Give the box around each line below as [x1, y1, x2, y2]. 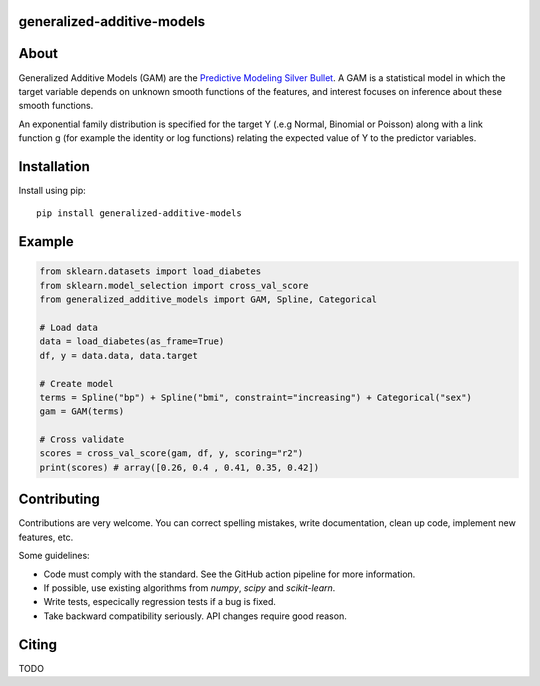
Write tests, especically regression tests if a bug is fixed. [43, 596, 277, 608]
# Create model [39, 378, 114, 389]
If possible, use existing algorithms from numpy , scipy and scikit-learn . [43, 581, 336, 594]
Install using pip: [18, 185, 87, 196]
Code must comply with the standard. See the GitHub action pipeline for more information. [43, 568, 416, 580]
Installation [18, 158, 90, 175]
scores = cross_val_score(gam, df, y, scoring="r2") [39, 448, 304, 459]
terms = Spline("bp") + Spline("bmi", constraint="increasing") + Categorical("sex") [39, 391, 472, 403]
